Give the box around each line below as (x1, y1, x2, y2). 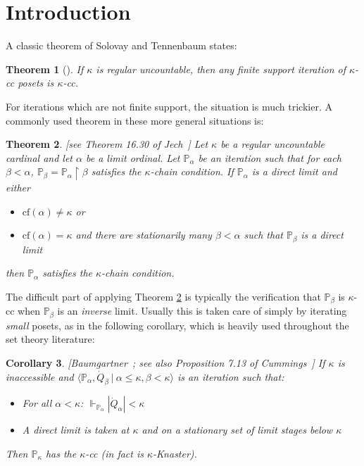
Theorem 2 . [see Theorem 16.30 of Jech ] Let (6, 137, 208, 151)
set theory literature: (6, 332, 95, 346)
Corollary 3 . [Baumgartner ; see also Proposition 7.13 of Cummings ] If (6, 355, 325, 370)
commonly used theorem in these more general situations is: (6, 113, 264, 127)
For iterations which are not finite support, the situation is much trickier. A (6, 99, 332, 113)
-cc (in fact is (85, 446, 144, 460)
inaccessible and (6, 369, 74, 384)
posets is (18, 75, 54, 90)
